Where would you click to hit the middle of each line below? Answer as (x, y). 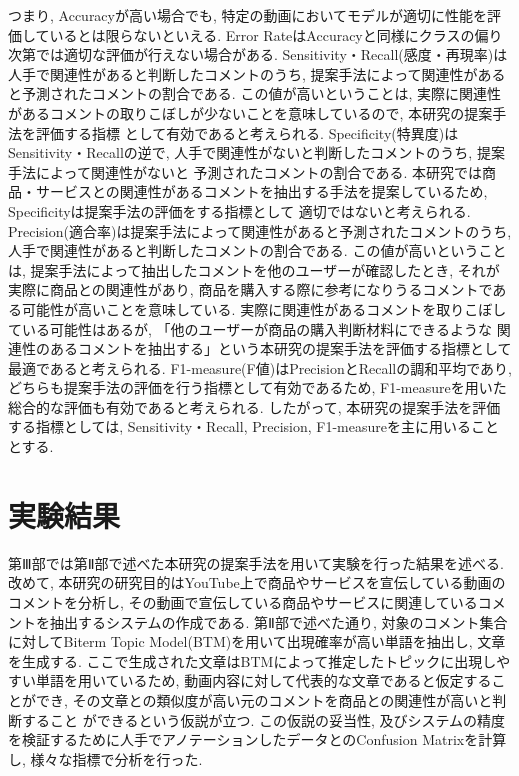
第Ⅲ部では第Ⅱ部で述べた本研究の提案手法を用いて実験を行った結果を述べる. (256, 562)
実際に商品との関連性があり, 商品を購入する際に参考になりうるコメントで (250, 289)
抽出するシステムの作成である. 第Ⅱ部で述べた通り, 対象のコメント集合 (278, 621)
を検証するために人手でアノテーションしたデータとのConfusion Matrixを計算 (257, 739)
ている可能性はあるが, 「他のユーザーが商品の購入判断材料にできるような (250, 328)
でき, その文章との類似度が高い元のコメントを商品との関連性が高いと (264, 699)
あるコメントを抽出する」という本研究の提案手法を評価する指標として (280, 348)
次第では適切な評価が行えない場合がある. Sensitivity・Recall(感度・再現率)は (258, 54)
